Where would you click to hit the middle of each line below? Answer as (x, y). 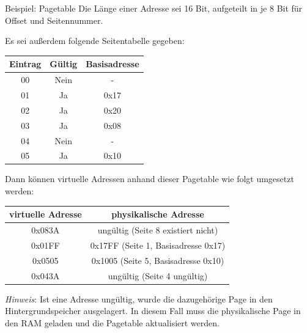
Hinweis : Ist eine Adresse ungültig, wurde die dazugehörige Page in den (139, 298)
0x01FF (45, 245)
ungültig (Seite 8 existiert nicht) (158, 229)
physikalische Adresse (158, 214)
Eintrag (25, 64)
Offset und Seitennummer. (54, 20)
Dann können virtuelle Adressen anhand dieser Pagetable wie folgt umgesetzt (150, 179)
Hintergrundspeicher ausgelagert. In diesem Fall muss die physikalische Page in (153, 311)
